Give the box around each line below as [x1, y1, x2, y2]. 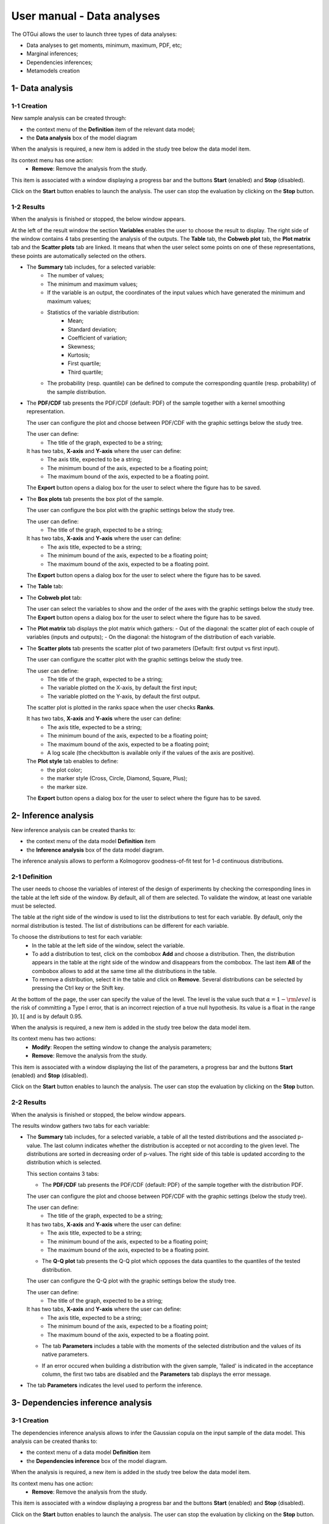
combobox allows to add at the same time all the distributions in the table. [32, 967, 217, 975]
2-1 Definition [11, 872, 52, 881]
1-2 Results [11, 202, 45, 211]
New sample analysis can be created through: [11, 115, 127, 122]
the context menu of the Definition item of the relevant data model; [26, 126, 195, 133]
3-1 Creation [11, 1416, 49, 1425]
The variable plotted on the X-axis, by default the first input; [47, 684, 197, 691]
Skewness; [68, 343, 96, 350]
